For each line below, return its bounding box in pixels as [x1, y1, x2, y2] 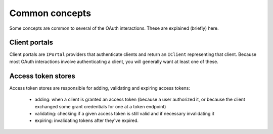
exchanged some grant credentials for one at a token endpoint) [34, 103, 166, 109]
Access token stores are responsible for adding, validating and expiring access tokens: [9, 85, 191, 91]
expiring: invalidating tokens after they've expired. [34, 117, 139, 123]
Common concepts [9, 8, 91, 19]
